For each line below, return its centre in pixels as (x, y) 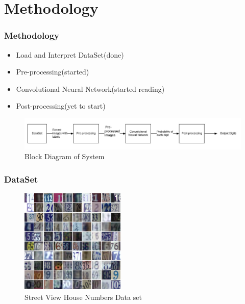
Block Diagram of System (65, 156)
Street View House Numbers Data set (83, 297)
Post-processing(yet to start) (61, 106)
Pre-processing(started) (53, 72)
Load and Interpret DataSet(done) (70, 54)
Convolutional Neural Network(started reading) (90, 88)
